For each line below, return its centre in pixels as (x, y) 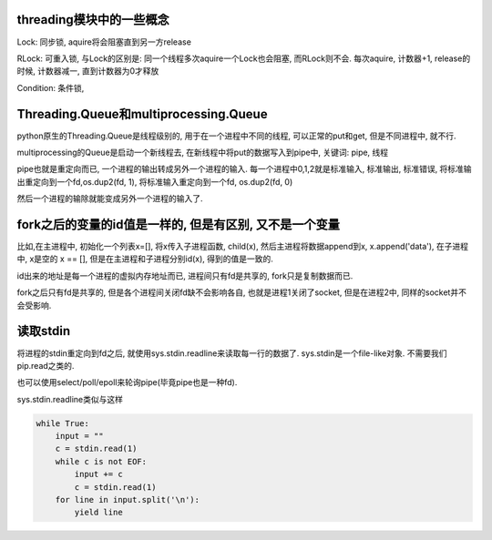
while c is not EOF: (101, 461)
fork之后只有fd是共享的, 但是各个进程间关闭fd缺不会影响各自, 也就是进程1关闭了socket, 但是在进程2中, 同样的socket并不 (241, 292)
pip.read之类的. (46, 365)
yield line (98, 513)
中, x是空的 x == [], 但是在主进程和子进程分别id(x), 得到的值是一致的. (145, 259)
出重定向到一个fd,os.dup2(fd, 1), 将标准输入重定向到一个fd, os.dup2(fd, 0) (155, 181)
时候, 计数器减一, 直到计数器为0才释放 (88, 71)
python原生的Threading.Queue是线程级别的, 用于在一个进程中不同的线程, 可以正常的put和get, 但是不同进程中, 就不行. (236, 136)
